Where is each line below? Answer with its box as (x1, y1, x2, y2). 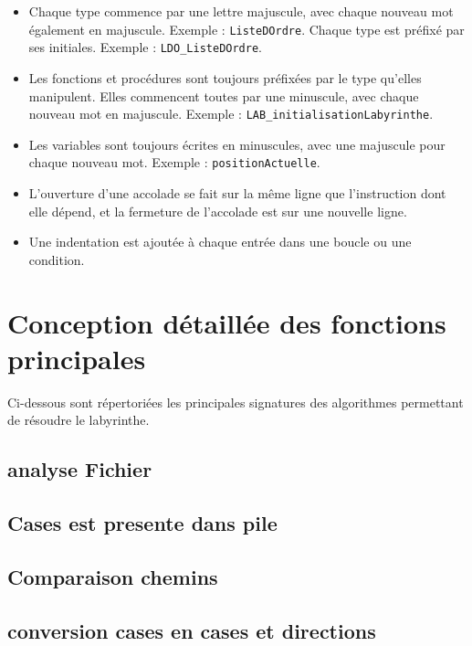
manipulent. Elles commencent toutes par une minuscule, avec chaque (28, 86, 419, 105)
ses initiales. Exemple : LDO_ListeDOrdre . (28, 37, 262, 57)
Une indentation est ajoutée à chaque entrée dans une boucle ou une (28, 232, 412, 251)
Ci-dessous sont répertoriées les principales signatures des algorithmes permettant (7, 392, 464, 411)
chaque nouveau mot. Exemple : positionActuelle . (28, 153, 320, 172)
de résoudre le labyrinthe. (7, 410, 150, 429)
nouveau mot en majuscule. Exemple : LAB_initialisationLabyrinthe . (28, 104, 434, 123)
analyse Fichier (7, 455, 152, 483)
